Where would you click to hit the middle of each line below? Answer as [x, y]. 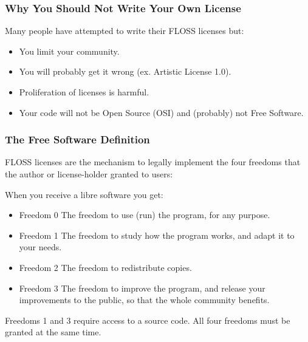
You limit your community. [69, 51]
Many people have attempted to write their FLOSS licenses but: [125, 31]
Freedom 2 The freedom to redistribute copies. [105, 267]
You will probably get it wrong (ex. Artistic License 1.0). [125, 71]
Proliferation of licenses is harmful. [84, 92]
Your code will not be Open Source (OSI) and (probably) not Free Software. [161, 112]
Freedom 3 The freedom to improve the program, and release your [142, 288]
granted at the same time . [53, 332]
